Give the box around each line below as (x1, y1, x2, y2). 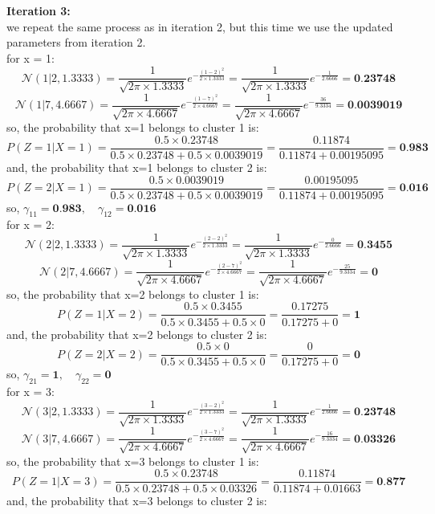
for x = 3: (6, 383, 55, 399)
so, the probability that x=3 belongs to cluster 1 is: (6, 452, 259, 469)
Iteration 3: (6, 2, 71, 18)
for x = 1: (6, 49, 55, 66)
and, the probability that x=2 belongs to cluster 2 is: (6, 325, 267, 342)
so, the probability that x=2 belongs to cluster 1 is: (6, 285, 259, 302)
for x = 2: (6, 216, 55, 233)
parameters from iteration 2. (6, 34, 146, 51)
